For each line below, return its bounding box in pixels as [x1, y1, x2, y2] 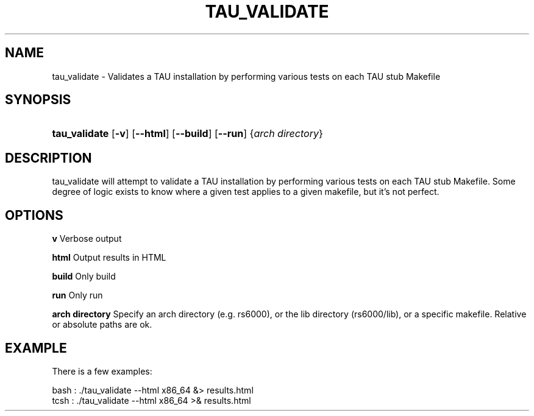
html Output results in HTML [52, 252, 166, 263]
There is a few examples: [52, 365, 152, 376]
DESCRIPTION [5, 150, 92, 166]
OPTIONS [5, 207, 63, 223]
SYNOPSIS [5, 92, 71, 108]
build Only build [52, 271, 116, 282]
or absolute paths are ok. [52, 319, 152, 330]
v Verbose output [52, 233, 122, 244]
